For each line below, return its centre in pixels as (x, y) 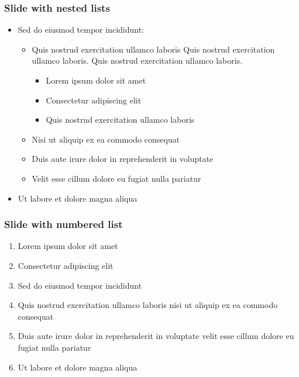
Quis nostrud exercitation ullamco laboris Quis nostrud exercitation (153, 49)
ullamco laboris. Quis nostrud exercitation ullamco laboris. (137, 60)
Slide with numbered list (63, 224)
